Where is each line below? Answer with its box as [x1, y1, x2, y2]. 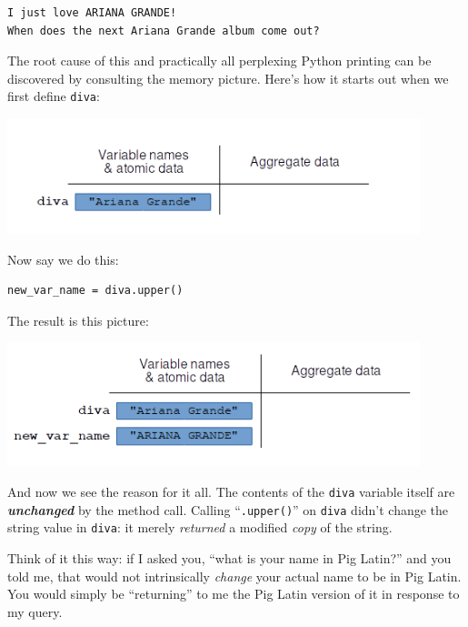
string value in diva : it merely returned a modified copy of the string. [7, 518, 393, 537]
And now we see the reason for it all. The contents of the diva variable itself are [7, 482, 455, 501]
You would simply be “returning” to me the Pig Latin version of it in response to [7, 584, 460, 603]
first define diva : [7, 86, 100, 106]
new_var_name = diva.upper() [7, 284, 184, 298]
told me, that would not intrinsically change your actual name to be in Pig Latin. [7, 566, 462, 585]
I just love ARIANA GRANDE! [7, 6, 177, 19]
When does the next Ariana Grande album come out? [7, 24, 320, 37]
